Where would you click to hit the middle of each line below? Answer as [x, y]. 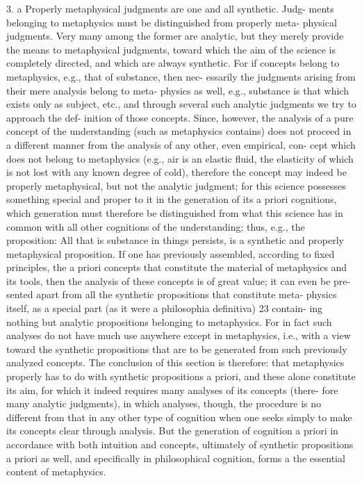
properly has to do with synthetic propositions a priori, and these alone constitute [181, 376]
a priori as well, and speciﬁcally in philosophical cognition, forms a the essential [176, 458]
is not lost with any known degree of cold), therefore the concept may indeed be [176, 172]
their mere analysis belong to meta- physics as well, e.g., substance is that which [178, 90]
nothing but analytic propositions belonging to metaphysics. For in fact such [169, 321]
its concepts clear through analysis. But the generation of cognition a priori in [172, 431]
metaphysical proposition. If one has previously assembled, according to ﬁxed [171, 253]
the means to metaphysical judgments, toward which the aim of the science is [171, 49]
